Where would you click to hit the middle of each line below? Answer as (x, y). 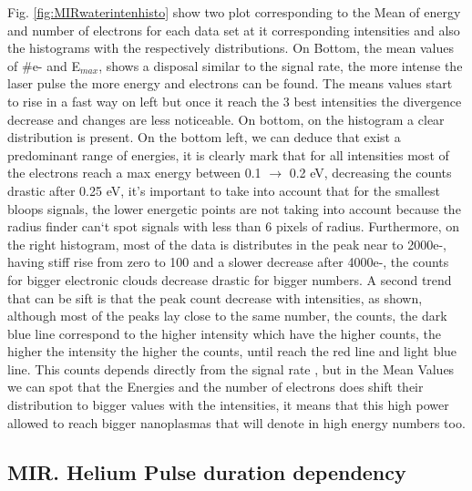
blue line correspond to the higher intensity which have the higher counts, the (225, 333)
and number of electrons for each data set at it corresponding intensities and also (234, 30)
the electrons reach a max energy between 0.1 (134, 173)
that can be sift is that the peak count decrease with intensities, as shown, (215, 297)
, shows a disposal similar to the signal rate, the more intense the (281, 65)
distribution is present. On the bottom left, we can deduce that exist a (204, 137)
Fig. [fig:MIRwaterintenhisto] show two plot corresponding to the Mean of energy (234, 12)
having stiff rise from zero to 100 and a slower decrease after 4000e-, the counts (228, 262)
